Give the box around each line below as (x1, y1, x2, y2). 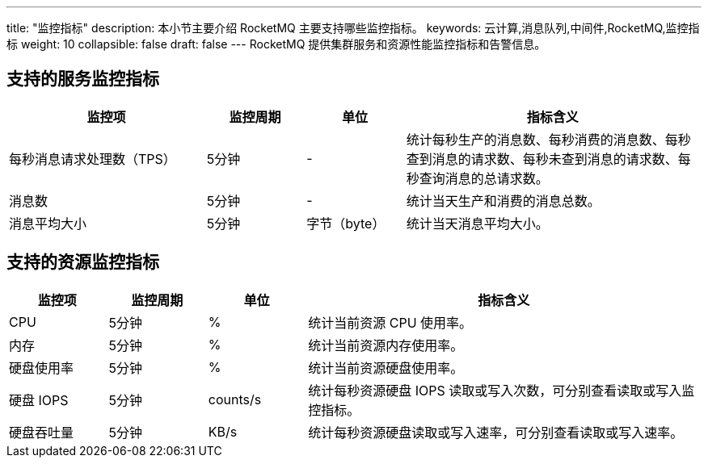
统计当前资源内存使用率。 (308, 337, 464, 353)
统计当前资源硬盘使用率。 (308, 359, 464, 376)
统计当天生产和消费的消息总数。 (406, 192, 601, 209)
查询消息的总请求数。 (419, 169, 549, 186)
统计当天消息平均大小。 (406, 215, 549, 232)
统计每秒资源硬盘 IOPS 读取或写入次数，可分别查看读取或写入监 (308, 382, 695, 399)
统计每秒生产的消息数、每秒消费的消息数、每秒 (406, 131, 691, 148)
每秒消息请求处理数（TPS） (9, 150, 176, 167)
